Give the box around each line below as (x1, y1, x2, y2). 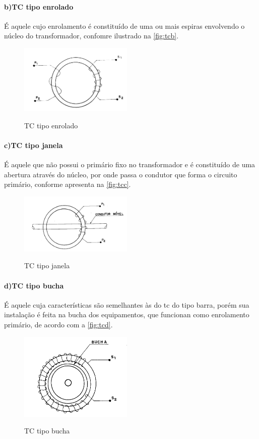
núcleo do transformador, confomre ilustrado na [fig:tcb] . (4, 30, 179, 41)
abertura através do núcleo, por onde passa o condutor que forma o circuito (4, 169, 237, 179)
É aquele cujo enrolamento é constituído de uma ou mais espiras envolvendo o (4, 20, 245, 31)
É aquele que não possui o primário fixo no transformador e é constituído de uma (4, 159, 255, 170)
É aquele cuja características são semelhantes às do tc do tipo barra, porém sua (4, 299, 249, 310)
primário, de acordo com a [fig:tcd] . (4, 319, 113, 329)
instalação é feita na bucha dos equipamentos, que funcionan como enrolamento (4, 309, 249, 320)
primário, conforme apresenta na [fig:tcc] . (4, 179, 131, 189)
